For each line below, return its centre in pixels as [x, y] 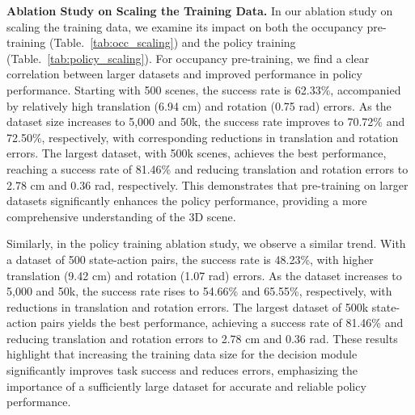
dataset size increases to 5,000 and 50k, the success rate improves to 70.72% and [206, 122]
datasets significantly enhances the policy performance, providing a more [187, 201]
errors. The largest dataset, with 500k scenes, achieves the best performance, [197, 153]
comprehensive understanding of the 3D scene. [121, 216]
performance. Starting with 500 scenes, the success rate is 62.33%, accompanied [204, 89]
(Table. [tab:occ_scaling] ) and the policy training [172, 42]
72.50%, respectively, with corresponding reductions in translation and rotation [203, 137]
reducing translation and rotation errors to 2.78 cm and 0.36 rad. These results [202, 338]
